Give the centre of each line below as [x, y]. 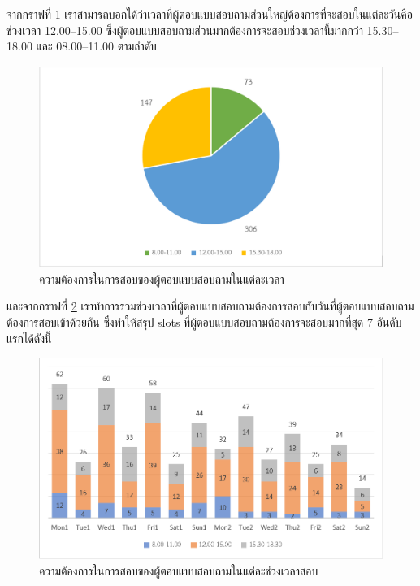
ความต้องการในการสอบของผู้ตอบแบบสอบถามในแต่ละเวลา [162, 278]
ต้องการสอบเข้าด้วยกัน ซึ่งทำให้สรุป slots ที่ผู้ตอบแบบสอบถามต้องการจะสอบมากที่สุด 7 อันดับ [204, 322]
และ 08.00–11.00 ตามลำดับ [96, 46]
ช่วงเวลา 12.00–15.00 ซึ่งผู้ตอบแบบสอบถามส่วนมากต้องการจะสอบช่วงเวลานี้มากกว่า [185, 30]
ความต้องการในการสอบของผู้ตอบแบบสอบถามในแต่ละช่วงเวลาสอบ [179, 570]
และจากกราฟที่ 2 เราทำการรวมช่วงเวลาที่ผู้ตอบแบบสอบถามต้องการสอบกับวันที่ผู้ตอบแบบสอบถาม [210, 306]
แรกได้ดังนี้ [29, 338]
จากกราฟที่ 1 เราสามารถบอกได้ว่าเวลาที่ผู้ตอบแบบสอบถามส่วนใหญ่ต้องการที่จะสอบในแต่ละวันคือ [210, 14]
